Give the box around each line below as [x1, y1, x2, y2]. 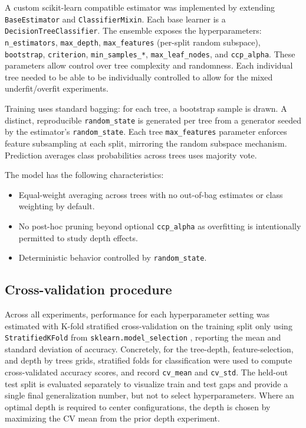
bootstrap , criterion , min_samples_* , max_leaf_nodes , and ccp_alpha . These [5, 47, 295, 60]
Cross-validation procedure [5, 280, 172, 299]
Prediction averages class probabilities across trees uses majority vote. [5, 148, 257, 161]
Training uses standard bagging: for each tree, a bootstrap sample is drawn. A [5, 102, 287, 114]
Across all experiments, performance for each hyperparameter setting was [5, 307, 270, 320]
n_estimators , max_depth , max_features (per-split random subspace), [5, 35, 261, 48]
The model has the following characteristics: [5, 168, 164, 181]
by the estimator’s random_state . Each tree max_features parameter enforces [5, 125, 287, 138]
